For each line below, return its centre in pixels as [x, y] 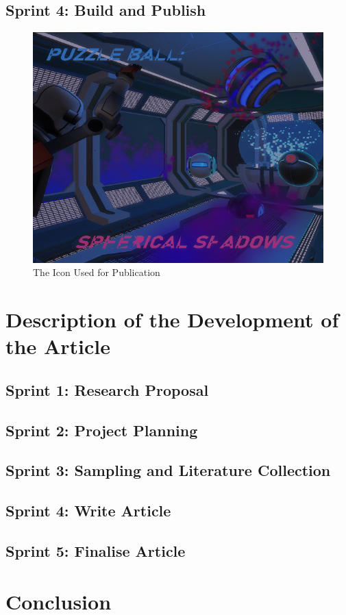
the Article [58, 346]
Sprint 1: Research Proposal [107, 389]
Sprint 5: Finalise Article [96, 550]
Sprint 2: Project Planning [102, 430]
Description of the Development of [172, 319]
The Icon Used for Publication [97, 272]
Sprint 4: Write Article [88, 511]
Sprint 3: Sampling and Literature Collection [168, 470]
